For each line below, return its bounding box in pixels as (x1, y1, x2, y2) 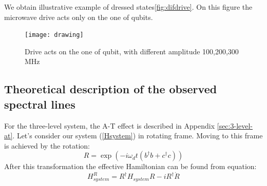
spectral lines (4, 96, 75, 112)
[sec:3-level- (217, 120, 253, 131)
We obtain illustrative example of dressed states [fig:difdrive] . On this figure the (4, 2, 253, 12)
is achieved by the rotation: (4, 140, 90, 151)
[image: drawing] (25, 31, 84, 39)
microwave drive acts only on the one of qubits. (4, 11, 153, 22)
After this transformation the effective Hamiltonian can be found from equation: (4, 161, 257, 172)
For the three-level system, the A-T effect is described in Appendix (4, 120, 215, 131)
